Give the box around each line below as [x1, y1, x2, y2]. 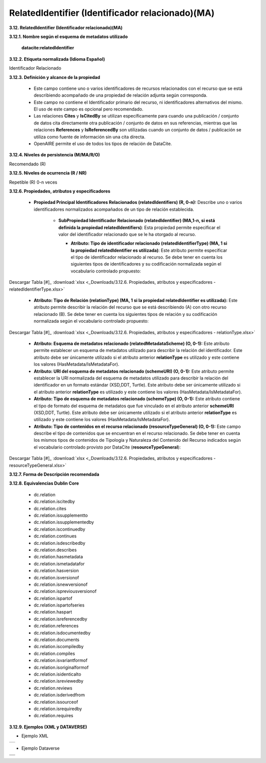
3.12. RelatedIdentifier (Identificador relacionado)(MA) [9, 25, 123, 31]
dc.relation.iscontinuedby [33, 526, 86, 532]
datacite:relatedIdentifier [21, 45, 74, 51]
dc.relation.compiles [33, 650, 75, 656]
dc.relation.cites [33, 505, 66, 511]
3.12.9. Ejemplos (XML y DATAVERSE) [9, 724, 87, 730]
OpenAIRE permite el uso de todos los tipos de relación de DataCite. [33, 141, 172, 147]
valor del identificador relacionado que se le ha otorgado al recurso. [58, 231, 197, 237]
